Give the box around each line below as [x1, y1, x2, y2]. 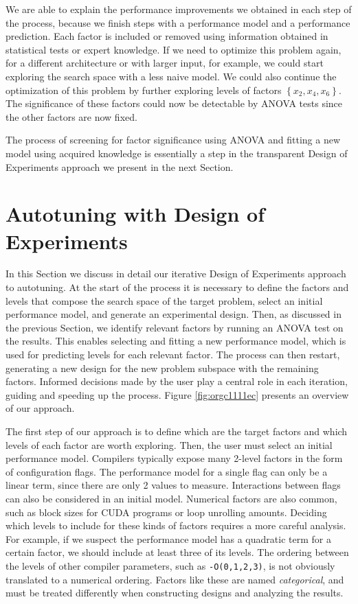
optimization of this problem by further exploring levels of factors [5, 82, 282, 97]
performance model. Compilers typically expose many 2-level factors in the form [5, 451, 343, 465]
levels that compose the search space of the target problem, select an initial [5, 293, 323, 307]
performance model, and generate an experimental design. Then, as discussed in [5, 307, 342, 321]
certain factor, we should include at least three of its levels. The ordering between [5, 545, 349, 559]
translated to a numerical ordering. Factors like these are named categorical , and [5, 572, 344, 586]
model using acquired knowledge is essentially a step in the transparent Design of [5, 146, 348, 160]
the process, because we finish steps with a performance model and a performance [5, 15, 350, 30]
